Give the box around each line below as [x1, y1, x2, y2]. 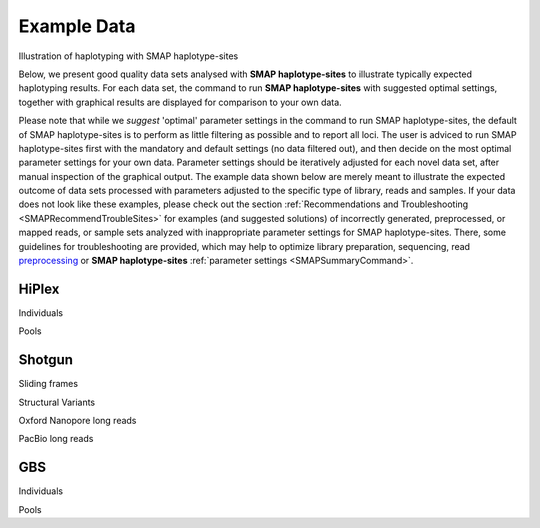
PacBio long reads [18, 433, 94, 445]
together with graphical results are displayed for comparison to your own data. [18, 96, 342, 108]
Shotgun [18, 351, 74, 369]
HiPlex [18, 280, 60, 297]
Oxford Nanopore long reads [18, 415, 137, 426]
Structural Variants [18, 396, 96, 408]
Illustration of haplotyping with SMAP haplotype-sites [18, 50, 239, 62]
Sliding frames [18, 378, 79, 390]
